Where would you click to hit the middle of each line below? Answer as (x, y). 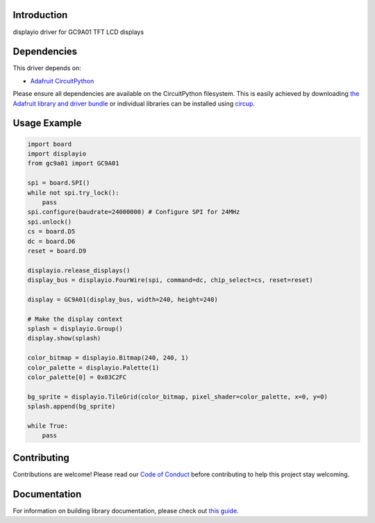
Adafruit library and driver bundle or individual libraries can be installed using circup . (134, 103)
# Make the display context (75, 319)
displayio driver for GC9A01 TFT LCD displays (78, 32)
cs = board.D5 (51, 232)
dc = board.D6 (51, 241)
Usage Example (47, 123)
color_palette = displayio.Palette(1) (93, 367)
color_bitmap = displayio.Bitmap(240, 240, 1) (108, 358)
